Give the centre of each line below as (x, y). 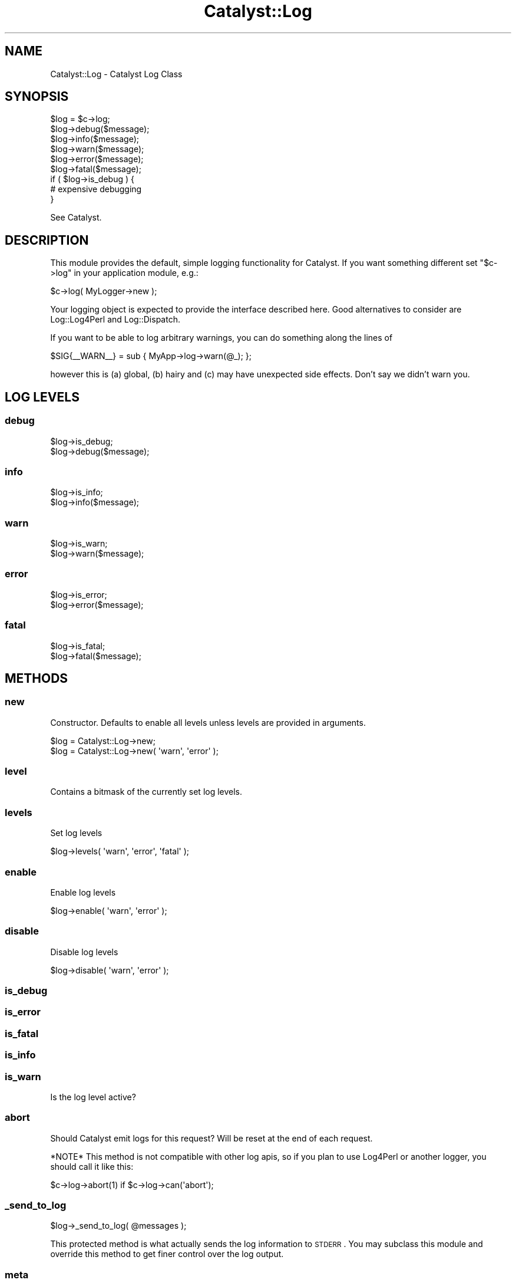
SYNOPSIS (37, 97)
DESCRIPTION (47, 240)
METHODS (37, 678)
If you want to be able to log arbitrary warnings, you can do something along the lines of (221, 338)
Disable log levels (84, 952)
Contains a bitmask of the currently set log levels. (146, 792)
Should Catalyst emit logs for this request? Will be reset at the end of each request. (211, 1138)
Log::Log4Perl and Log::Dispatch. (115, 320)
